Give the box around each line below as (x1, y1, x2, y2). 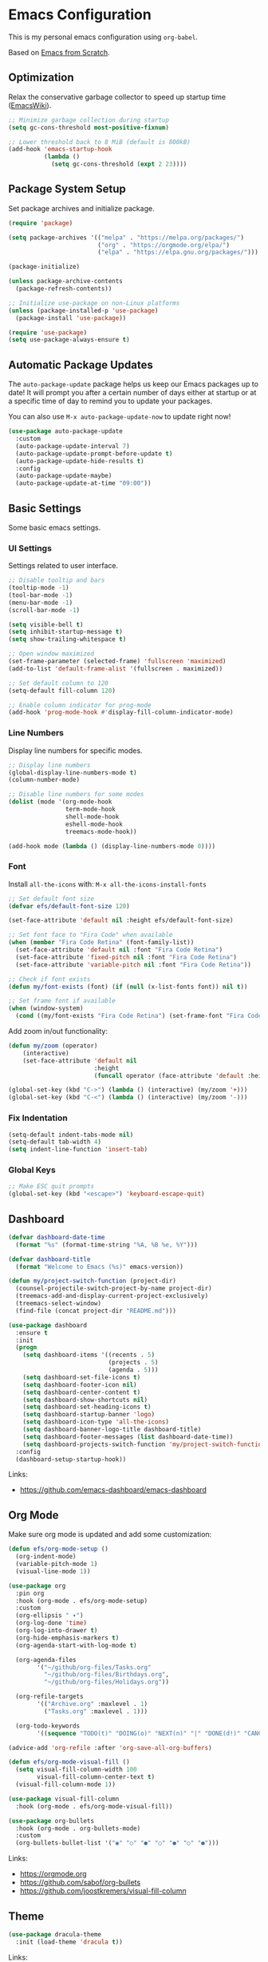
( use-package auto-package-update (8, 427, 124, 435)
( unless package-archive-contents (8, 278, 124, 286)
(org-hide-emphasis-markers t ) (15, 1634, 120, 1642)
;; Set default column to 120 (8, 679, 109, 687)
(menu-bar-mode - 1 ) (8, 599, 73, 607)
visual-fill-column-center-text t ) (37, 1773, 156, 1781)
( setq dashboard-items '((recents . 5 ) (22, 1351, 156, 1359)
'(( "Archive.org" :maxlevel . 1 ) (37, 1700, 148, 1708)
